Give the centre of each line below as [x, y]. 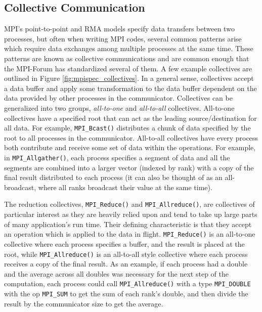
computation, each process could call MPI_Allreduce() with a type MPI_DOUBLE [127, 283]
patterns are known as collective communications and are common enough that [127, 58]
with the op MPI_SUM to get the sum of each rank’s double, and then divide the [126, 294]
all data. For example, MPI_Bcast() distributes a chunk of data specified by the [127, 128]
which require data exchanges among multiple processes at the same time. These [129, 48]
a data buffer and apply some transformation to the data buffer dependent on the [130, 88]
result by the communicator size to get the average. [84, 303]
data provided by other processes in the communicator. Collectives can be [118, 98]
